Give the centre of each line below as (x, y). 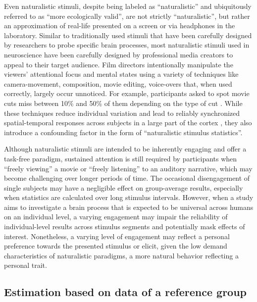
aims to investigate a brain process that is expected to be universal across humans (129, 207)
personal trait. (26, 265)
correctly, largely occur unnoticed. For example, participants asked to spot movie (127, 93)
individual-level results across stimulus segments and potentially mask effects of (125, 226)
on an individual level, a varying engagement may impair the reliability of (116, 217)
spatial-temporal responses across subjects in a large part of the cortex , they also (128, 123)
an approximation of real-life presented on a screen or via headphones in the (120, 25)
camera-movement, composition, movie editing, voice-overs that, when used (118, 83)
